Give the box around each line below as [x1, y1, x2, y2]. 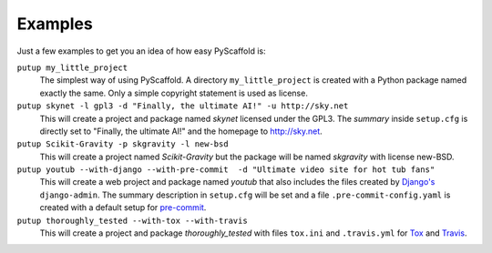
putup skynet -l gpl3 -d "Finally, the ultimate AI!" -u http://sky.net [16, 101, 349, 111]
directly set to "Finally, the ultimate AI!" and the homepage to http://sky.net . [39, 126, 323, 137]
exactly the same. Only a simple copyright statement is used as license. [39, 87, 309, 98]
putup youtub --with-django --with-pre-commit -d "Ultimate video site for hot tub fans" [16, 165, 436, 175]
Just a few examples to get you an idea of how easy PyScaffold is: [16, 46, 266, 56]
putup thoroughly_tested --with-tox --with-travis [16, 215, 248, 226]
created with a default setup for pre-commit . [39, 202, 207, 213]
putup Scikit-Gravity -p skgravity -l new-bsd [16, 139, 229, 149]
